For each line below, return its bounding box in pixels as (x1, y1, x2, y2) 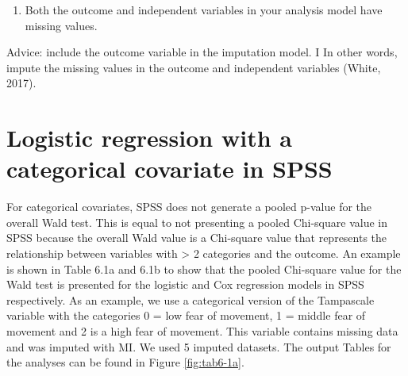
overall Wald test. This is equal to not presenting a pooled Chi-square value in (6, 213, 388, 230)
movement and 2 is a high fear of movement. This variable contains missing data (6, 323, 398, 340)
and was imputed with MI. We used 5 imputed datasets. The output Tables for (6, 338, 391, 355)
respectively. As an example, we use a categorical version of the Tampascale (6, 291, 375, 308)
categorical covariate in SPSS (6, 152, 333, 185)
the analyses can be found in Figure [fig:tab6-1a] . (6, 354, 244, 370)
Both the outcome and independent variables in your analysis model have (25, 2, 383, 17)
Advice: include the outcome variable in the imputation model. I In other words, (6, 44, 398, 60)
